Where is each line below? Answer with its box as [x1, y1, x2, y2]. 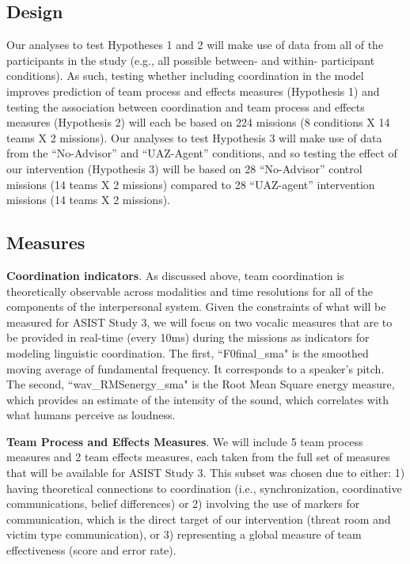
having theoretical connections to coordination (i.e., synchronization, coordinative [6, 479, 402, 496]
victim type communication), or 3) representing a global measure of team [6, 526, 362, 543]
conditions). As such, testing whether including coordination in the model [6, 67, 364, 84]
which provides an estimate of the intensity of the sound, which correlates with [6, 391, 389, 407]
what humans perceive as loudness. [6, 407, 176, 423]
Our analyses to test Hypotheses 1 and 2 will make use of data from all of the [6, 36, 384, 53]
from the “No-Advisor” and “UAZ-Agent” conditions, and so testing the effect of [6, 145, 397, 161]
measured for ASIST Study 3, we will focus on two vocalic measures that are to [6, 313, 393, 330]
